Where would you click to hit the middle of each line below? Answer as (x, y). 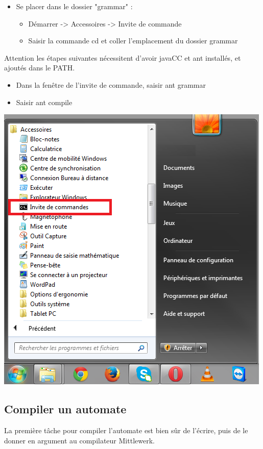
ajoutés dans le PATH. (40, 68)
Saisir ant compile (44, 102)
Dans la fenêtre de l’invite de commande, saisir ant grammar (111, 84)
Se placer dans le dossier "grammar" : (74, 6)
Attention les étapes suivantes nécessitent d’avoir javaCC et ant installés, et (123, 57)
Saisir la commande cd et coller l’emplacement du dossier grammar (133, 41)
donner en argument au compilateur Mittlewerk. (79, 440)
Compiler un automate (65, 409)
